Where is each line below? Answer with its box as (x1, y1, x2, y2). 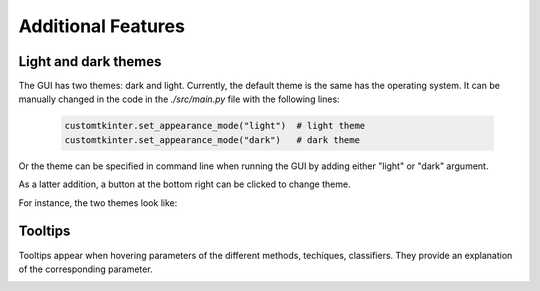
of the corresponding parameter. (18, 263, 154, 275)
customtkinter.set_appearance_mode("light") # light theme (64, 120, 366, 132)
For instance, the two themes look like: (18, 196, 178, 209)
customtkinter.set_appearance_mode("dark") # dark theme (64, 134, 360, 145)
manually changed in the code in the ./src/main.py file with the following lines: (18, 93, 340, 105)
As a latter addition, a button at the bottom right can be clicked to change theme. (18, 178, 351, 190)
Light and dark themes (18, 53, 162, 70)
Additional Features (18, 15, 185, 37)
